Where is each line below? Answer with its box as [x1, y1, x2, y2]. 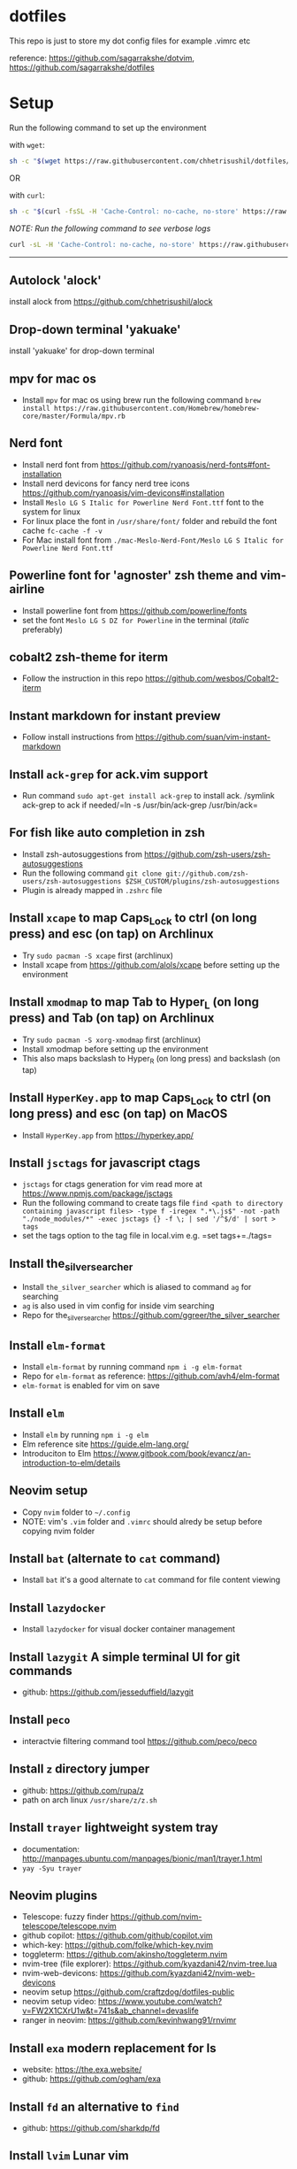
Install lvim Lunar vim [9, 2149, 130, 2164]
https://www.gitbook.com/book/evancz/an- [92, 1447, 252, 1458]
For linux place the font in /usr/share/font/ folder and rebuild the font [21, 515, 278, 526]
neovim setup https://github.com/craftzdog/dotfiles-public [21, 1987, 235, 1997]
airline [9, 582, 45, 597]
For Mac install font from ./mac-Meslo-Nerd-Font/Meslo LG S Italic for [21, 534, 285, 545]
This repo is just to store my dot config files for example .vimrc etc [9, 35, 251, 46]
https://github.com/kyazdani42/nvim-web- [99, 1968, 255, 1979]
